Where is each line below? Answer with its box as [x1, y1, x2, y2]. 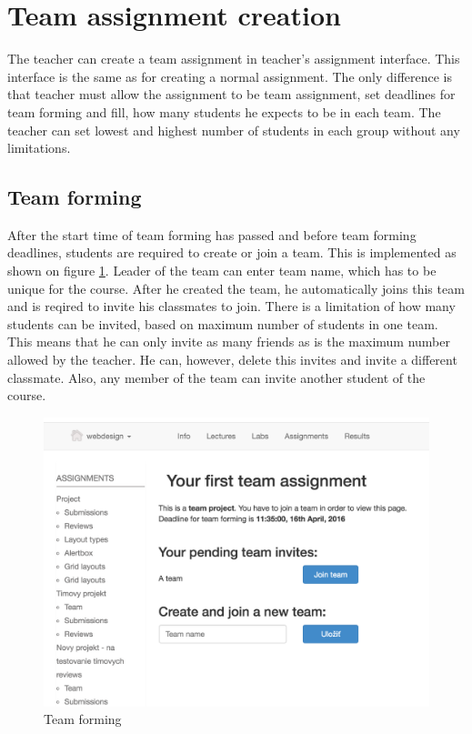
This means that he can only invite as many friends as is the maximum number [7, 332, 451, 351]
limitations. [7, 138, 71, 157]
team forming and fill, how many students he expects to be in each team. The [7, 102, 441, 121]
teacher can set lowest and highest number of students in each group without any [7, 120, 460, 139]
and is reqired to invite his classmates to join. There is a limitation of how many [7, 297, 456, 316]
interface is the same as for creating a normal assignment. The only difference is [7, 66, 453, 85]
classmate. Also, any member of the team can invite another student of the [7, 367, 426, 387]
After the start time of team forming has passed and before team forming [7, 225, 417, 244]
